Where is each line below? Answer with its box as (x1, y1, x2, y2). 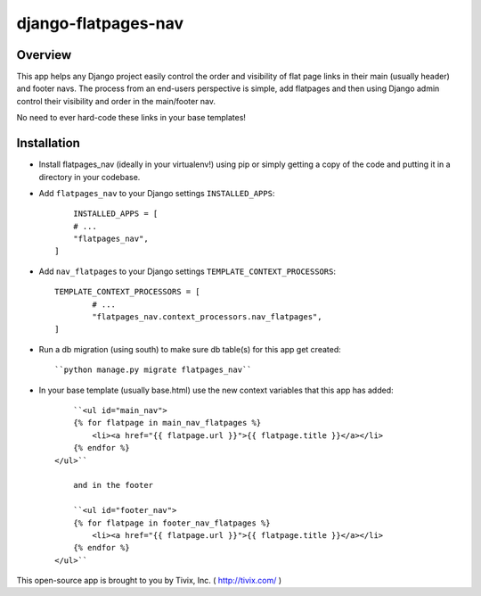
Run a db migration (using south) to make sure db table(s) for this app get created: (38, 344, 342, 354)
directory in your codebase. (38, 171, 141, 182)
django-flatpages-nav (16, 13, 184, 33)
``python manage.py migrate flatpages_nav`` (54, 365, 253, 375)
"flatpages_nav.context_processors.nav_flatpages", (92, 312, 322, 322)
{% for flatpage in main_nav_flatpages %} (72, 418, 262, 428)
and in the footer (72, 480, 154, 491)
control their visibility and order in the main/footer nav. (16, 95, 216, 106)
